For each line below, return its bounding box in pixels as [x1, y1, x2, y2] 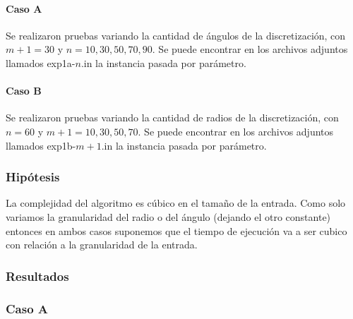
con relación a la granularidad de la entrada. [6, 237, 198, 252]
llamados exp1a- [6, 55, 76, 70]
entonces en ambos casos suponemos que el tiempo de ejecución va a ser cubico [6, 223, 347, 238]
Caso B [6, 83, 42, 98]
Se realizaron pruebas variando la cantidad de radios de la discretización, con [6, 110, 339, 125]
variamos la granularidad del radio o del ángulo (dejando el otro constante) [6, 209, 331, 224]
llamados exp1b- [6, 138, 76, 152]
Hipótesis [6, 168, 60, 186]
